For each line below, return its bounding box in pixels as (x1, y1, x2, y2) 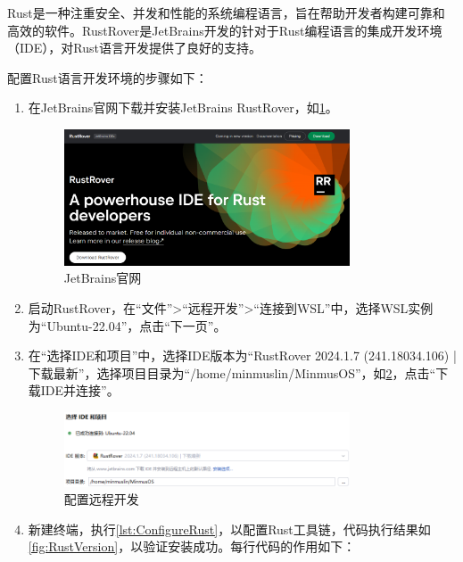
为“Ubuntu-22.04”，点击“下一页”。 (28, 316, 227, 335)
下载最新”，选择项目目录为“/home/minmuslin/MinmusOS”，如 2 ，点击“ (28, 363, 436, 382)
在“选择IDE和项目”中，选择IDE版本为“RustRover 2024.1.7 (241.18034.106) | (28, 346, 457, 365)
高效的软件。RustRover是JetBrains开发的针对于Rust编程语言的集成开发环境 (7, 21, 442, 39)
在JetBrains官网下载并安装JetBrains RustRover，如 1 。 (28, 98, 338, 117)
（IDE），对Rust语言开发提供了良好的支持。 (7, 38, 261, 57)
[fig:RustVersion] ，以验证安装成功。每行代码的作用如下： (28, 537, 356, 556)
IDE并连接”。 (40, 381, 120, 400)
